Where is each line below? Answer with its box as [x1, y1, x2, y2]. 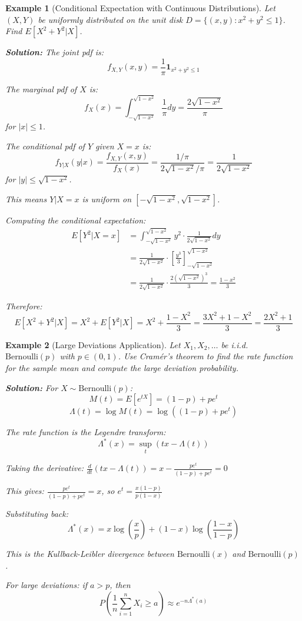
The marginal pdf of [5, 82, 77, 95]
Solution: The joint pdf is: [5, 46, 104, 58]
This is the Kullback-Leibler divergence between [5, 547, 174, 560]
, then [109, 579, 131, 591]
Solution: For [5, 381, 58, 393]
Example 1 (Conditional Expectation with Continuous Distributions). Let [5, 2, 276, 14]
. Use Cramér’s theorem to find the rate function [118, 350, 293, 362]
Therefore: [5, 299, 42, 312]
